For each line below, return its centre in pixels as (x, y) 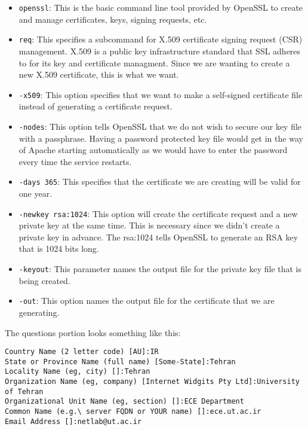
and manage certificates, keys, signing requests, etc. (113, 19)
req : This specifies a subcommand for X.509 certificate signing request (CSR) (161, 39)
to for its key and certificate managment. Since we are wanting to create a (154, 62)
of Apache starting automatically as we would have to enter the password (153, 150)
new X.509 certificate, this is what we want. (99, 74)
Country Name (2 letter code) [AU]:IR (82, 352)
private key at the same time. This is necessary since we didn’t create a (149, 225)
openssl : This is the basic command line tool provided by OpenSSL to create (161, 7)
